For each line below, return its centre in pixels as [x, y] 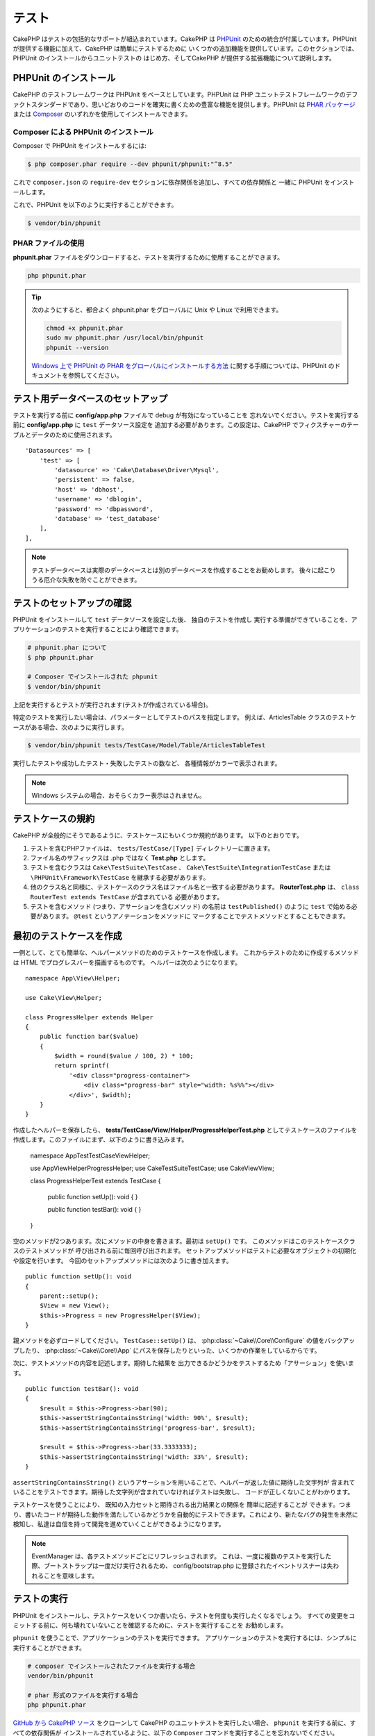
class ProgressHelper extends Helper [90, 1017]
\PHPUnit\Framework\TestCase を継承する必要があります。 [120, 877]
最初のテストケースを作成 [67, 936]
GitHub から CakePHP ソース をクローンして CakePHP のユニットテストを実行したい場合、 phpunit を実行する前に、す [184, 1723]
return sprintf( [82, 1066]
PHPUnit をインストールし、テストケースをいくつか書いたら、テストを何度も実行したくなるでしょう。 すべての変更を [181, 1615]
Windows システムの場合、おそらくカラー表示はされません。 [119, 796]
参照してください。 [95, 376]
